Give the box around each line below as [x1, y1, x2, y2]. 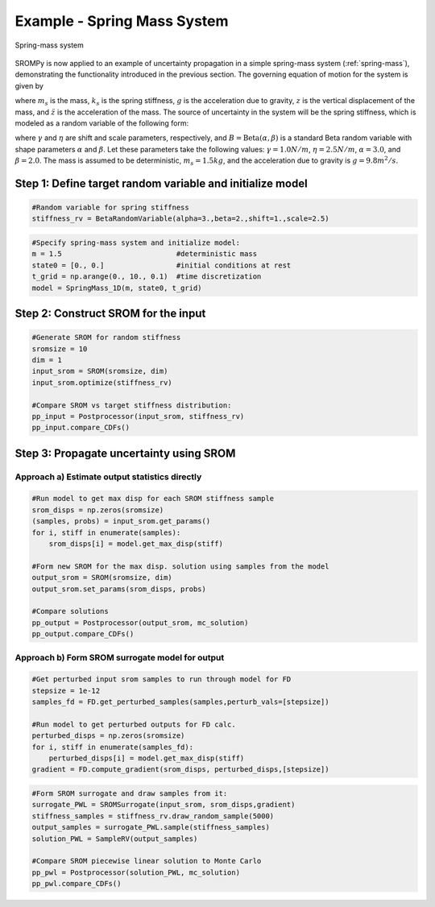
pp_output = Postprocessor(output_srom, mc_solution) [31, 618, 249, 627]
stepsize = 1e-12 [31, 685, 101, 695]
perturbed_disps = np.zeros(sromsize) [31, 731, 185, 740]
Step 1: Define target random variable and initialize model [14, 176, 308, 190]
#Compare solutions [31, 607, 109, 616]
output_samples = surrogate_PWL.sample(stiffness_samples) [31, 822, 270, 832]
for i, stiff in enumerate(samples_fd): [31, 742, 193, 752]
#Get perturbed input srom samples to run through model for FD [31, 675, 292, 684]
